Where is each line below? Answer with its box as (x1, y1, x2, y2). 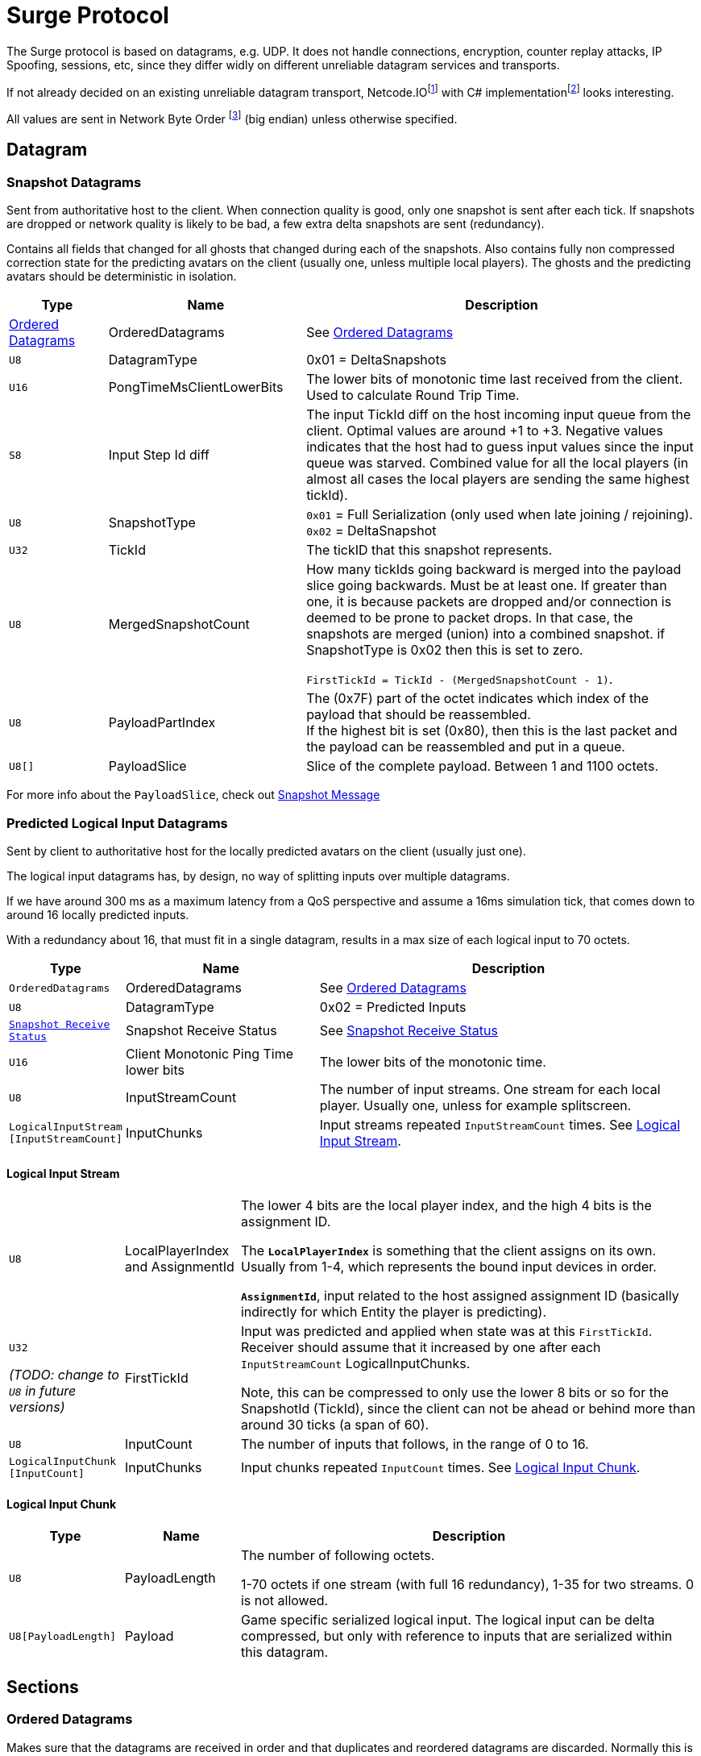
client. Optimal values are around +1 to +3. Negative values (306, 422, 663, 439)
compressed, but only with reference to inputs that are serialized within (240, 1628, 673, 1645)
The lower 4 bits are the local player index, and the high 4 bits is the (240, 1197, 652, 1214)
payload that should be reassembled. (306, 706, 531, 723)
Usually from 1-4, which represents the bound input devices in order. (240, 1259, 657, 1275)
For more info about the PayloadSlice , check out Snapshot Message (6, 788, 380, 802)
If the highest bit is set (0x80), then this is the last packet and (306, 722, 678, 739)
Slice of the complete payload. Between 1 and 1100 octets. (306, 758, 658, 775)
